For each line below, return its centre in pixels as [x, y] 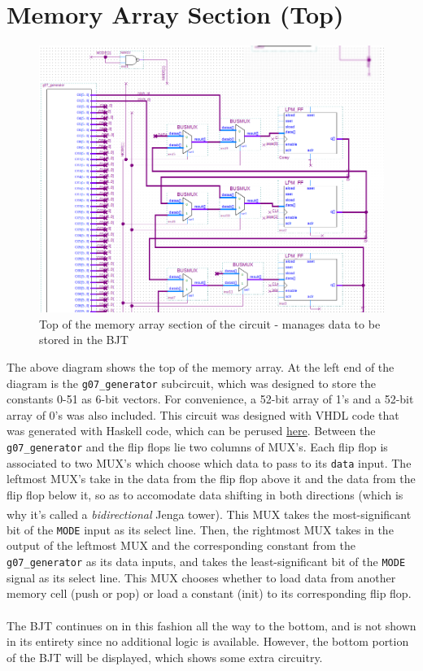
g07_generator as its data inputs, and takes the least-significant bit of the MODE [206, 562]
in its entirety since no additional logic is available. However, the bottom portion [208, 641]
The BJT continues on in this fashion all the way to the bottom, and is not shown [211, 625]
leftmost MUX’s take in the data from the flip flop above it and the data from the [211, 479]
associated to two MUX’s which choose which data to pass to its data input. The [209, 462]
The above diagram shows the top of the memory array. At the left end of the [201, 367]
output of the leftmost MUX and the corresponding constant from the [181, 545]
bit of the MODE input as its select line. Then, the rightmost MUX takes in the [200, 529]
